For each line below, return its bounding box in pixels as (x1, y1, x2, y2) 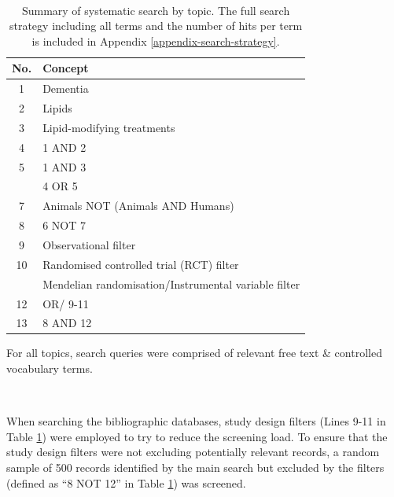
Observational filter (42, 236, 136, 252)
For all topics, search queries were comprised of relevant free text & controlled (6, 344, 382, 361)
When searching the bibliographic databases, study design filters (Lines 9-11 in (6, 413, 386, 429)
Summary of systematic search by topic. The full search (21, 2, 290, 18)
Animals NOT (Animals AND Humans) (42, 197, 234, 214)
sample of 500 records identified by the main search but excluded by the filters (6, 459, 385, 475)
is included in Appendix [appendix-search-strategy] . (31, 32, 280, 49)
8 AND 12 (42, 315, 92, 331)
